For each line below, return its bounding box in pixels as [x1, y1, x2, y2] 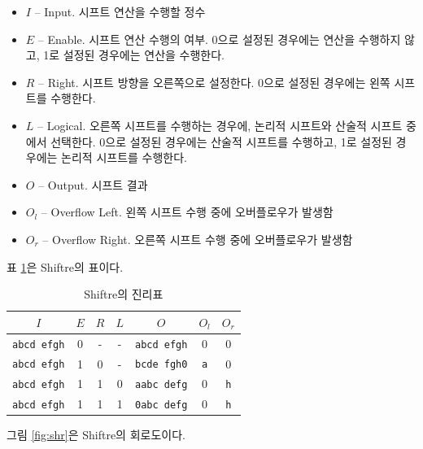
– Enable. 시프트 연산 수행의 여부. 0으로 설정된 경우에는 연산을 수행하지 [37, 30, 401, 47]
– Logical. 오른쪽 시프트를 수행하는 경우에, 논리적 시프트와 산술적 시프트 [37, 116, 403, 133]
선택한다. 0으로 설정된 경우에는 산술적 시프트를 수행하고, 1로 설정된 [50, 133, 392, 150]
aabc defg [134, 379, 188, 391]
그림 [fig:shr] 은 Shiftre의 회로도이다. [7, 426, 185, 443]
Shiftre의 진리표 [84, 286, 164, 303]
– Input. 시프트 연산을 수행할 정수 [34, 3, 206, 20]
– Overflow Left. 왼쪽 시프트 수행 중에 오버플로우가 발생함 [41, 203, 334, 220]
